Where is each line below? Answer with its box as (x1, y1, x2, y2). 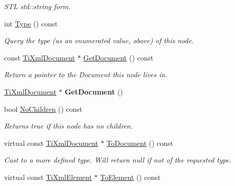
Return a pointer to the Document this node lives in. (4, 69, 167, 80)
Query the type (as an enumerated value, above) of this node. (4, 35, 194, 46)
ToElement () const (100, 171, 161, 182)
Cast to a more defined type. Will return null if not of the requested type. (4, 154, 231, 165)
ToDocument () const (106, 137, 173, 148)
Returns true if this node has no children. (4, 120, 133, 131)
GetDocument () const (83, 52, 154, 63)
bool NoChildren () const (4, 103, 82, 114)
